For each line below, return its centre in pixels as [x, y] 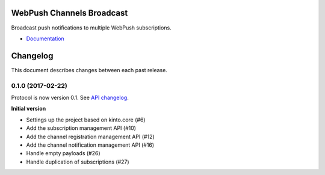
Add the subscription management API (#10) [81, 128]
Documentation [45, 38]
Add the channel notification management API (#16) [90, 145]
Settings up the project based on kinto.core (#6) [86, 120]
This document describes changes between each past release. [89, 70]
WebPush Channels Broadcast [70, 13]
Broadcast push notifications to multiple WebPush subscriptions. [91, 28]
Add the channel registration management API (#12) [90, 137]
